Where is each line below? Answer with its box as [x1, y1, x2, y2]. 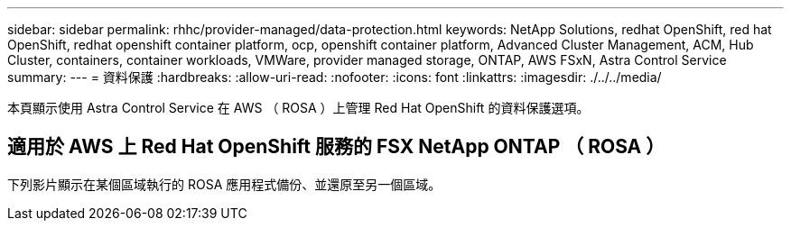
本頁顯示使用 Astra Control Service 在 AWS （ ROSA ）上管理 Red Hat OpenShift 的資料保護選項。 [7, 100, 590, 115]
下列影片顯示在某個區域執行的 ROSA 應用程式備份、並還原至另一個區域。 [7, 176, 442, 192]
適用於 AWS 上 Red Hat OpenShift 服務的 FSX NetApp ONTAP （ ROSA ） [7, 135, 665, 159]
